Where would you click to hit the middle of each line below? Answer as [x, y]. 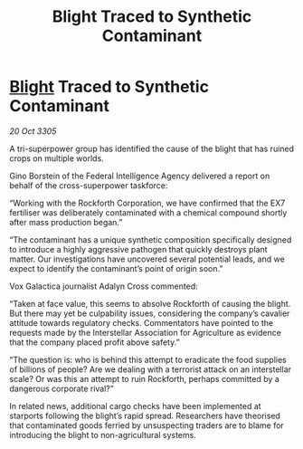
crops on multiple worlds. [57, 158]
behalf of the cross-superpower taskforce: [89, 185]
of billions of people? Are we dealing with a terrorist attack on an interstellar [151, 369]
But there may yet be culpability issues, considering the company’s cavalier [150, 313]
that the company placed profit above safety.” [95, 342]
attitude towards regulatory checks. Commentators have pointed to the [142, 322]
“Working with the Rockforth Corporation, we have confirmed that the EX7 [147, 203]
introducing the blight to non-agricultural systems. [103, 435]
